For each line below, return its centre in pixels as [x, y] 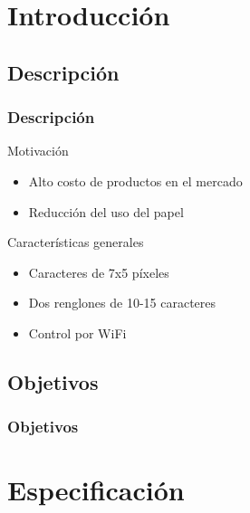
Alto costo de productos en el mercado [135, 180]
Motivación [38, 151]
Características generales [76, 242]
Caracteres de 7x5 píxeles [99, 272]
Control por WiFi [77, 332]
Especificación [96, 490]
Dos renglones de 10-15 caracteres [122, 303]
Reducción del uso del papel [106, 211]
